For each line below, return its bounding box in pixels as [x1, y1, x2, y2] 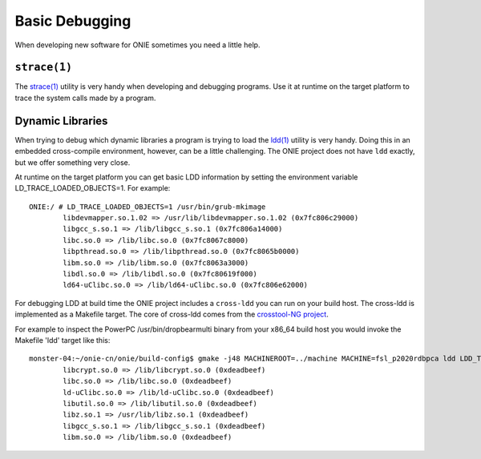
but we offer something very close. [14, 157, 131, 167]
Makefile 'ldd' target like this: [14, 336, 111, 344]
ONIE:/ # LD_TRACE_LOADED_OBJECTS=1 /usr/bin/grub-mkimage [29, 202, 266, 211]
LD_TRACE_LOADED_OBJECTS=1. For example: [14, 183, 171, 193]
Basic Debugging [14, 12, 131, 30]
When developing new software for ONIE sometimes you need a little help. [14, 40, 261, 50]
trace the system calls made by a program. [14, 93, 156, 103]
